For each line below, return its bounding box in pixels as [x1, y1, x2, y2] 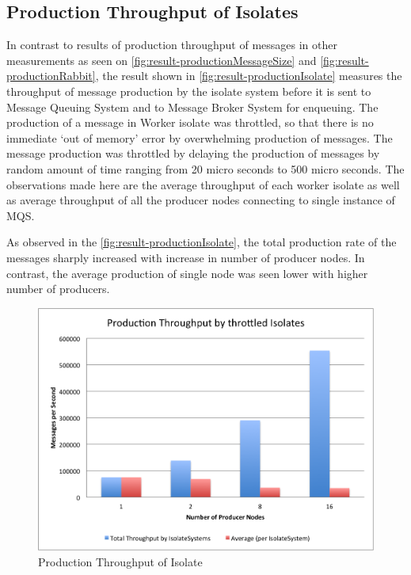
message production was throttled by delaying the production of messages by [6, 145, 380, 162]
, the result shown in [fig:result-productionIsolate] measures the [95, 67, 402, 84]
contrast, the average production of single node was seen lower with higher [6, 265, 368, 281]
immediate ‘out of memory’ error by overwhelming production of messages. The [6, 129, 393, 146]
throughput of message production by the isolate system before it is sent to [6, 82, 371, 99]
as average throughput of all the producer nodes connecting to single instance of [6, 192, 395, 208]
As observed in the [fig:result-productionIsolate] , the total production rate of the [6, 234, 397, 250]
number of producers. [6, 280, 110, 297]
